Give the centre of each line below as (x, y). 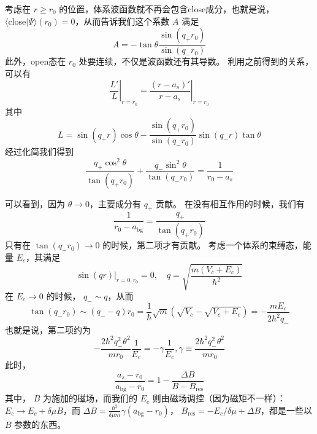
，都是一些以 (287, 410)
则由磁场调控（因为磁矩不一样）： (219, 398)
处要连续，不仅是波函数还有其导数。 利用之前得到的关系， (196, 61)
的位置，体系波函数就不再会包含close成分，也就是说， (167, 9)
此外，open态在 (36, 61)
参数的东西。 (40, 424)
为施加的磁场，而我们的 (90, 398)
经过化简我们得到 (39, 152)
